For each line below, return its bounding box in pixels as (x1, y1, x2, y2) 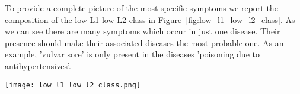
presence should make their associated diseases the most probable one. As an (5, 36, 284, 48)
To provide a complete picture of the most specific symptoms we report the (5, 2, 278, 14)
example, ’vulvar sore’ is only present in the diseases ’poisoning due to (5, 48, 260, 60)
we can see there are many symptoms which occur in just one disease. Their (5, 25, 280, 37)
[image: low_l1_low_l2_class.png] (5, 80, 141, 89)
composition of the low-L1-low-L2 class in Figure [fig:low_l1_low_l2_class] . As (5, 13, 295, 25)
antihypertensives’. (5, 59, 71, 72)
